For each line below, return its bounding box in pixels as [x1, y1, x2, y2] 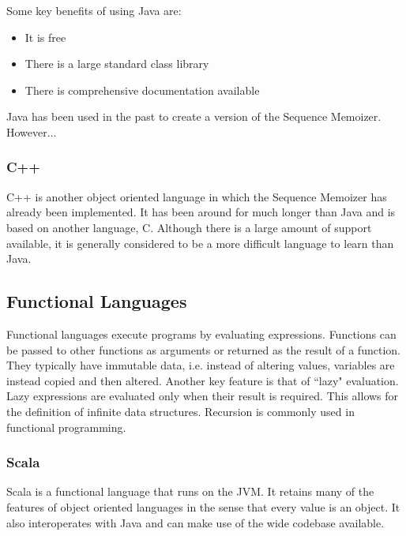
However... [6, 123, 57, 140]
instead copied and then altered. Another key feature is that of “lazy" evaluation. [6, 372, 399, 388]
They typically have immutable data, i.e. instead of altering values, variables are [6, 357, 395, 373]
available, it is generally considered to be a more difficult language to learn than [6, 234, 394, 251]
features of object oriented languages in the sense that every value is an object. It [6, 498, 400, 515]
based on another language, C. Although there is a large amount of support [6, 219, 372, 235]
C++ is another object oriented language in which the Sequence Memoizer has [6, 188, 387, 204]
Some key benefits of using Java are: [6, 2, 182, 18]
